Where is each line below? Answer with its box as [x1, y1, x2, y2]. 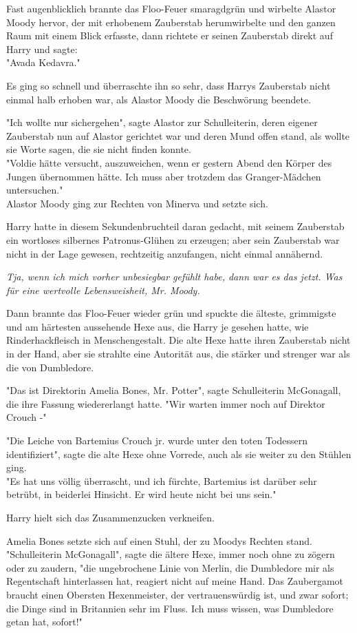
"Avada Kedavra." [6, 55, 80, 70]
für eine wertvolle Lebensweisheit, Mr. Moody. [6, 282, 200, 297]
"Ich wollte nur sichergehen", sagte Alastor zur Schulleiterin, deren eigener [6, 115, 318, 129]
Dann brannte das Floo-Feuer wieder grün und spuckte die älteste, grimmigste [6, 306, 336, 320]
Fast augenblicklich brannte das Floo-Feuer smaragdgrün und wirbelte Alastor [6, 1, 336, 15]
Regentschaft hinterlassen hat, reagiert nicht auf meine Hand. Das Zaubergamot [6, 574, 344, 588]
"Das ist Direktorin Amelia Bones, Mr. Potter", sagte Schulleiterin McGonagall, [6, 383, 341, 397]
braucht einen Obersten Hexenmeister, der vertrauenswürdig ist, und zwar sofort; [6, 587, 349, 601]
